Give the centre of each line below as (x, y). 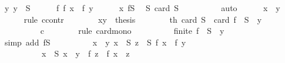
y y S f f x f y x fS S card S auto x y (142, 8)
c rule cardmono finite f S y (132, 31)
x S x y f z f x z (85, 53)
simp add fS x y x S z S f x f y (95, 42)
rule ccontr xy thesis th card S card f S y (143, 19)
